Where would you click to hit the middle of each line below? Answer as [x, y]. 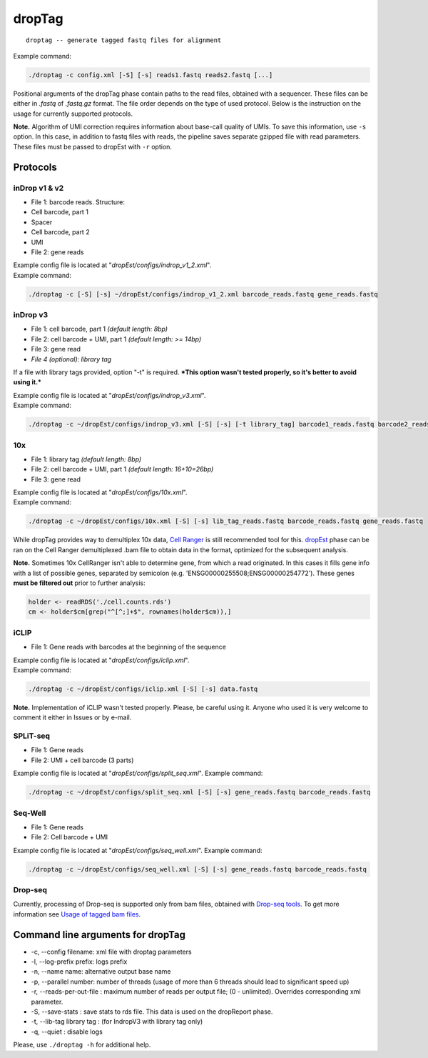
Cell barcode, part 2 [60, 232]
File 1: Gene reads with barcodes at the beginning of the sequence [128, 647]
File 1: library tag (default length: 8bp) [86, 459]
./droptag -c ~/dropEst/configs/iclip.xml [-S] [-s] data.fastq [143, 689]
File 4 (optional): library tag [71, 359]
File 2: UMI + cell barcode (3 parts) [82, 760]
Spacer [42, 222]
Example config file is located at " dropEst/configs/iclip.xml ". [101, 660]
